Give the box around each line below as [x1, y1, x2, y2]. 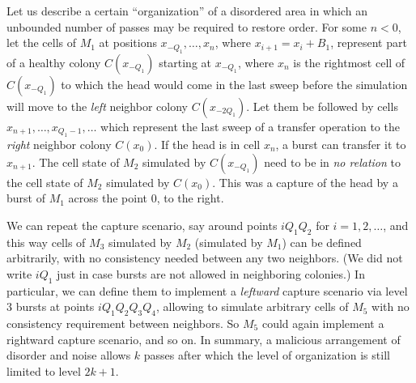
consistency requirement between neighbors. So [6, 314, 240, 331]
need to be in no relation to [264, 153, 401, 170]
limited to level [6, 362, 81, 379]
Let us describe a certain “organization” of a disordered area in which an [6, 2, 367, 19]
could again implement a [261, 314, 384, 331]
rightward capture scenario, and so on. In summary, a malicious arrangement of [6, 330, 401, 347]
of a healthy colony [6, 53, 101, 70]
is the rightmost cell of [293, 53, 405, 70]
